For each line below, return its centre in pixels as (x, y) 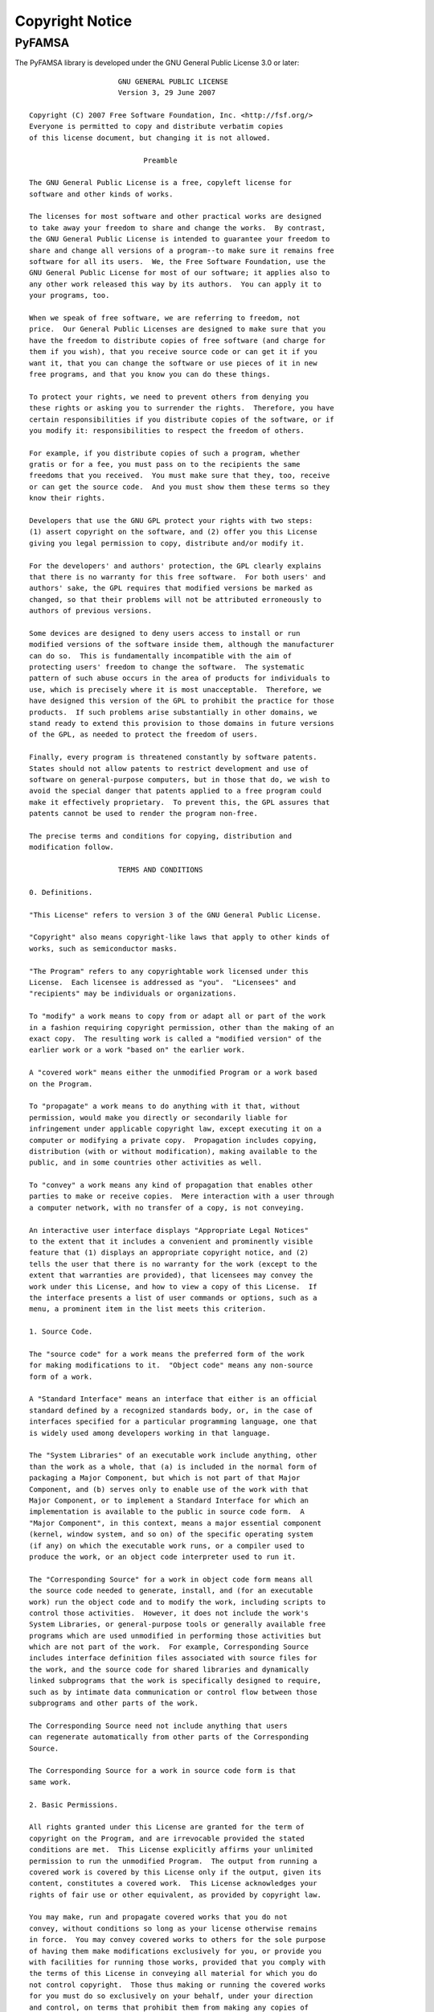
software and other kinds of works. (101, 194)
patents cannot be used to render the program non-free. (144, 814)
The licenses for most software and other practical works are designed (175, 216)
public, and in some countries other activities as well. (146, 1163)
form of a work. (61, 1377)
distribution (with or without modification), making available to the (173, 1151)
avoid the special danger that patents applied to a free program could (175, 791)
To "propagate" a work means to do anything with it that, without (165, 1106)
